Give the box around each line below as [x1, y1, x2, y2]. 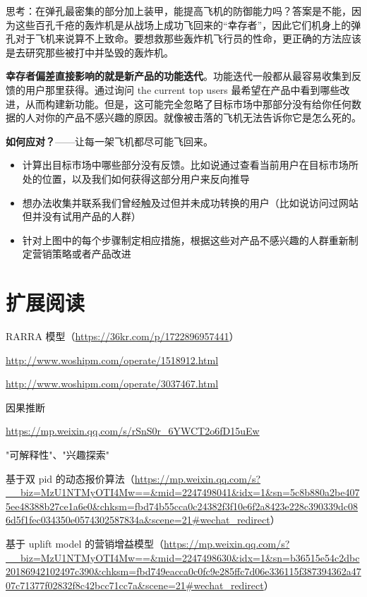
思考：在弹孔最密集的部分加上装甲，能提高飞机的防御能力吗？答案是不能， [6, 4, 351, 18]
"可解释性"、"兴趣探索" [6, 447, 109, 462]
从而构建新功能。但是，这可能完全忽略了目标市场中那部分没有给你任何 [25, 96, 351, 111]
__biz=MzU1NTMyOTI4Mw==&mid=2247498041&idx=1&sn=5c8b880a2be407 [6, 485, 360, 500]
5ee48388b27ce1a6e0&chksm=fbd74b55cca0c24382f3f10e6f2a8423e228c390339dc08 [6, 498, 358, 513]
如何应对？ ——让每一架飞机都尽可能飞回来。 [6, 133, 213, 148]
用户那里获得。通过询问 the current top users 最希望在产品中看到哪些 [25, 82, 340, 97]
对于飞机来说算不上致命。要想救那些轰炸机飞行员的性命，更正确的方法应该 [15, 31, 361, 46]
